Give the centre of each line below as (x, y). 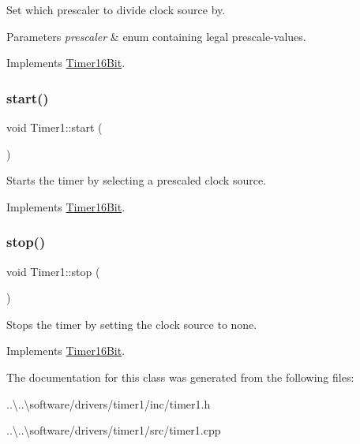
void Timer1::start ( (54, 127)
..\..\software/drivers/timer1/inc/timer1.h (109, 403)
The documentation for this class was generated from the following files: (180, 377)
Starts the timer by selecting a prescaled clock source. (137, 180)
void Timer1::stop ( (53, 271)
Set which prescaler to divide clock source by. (116, 9)
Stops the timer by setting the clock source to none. (132, 324)
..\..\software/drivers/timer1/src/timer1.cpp (114, 430)
